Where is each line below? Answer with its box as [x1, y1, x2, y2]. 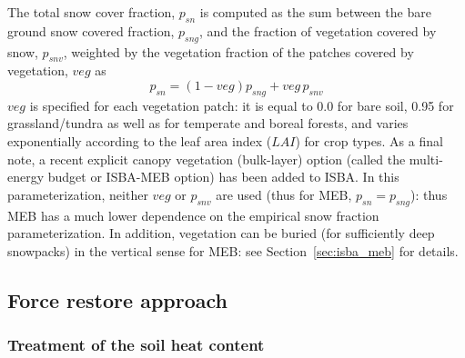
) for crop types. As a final [295, 131, 443, 150]
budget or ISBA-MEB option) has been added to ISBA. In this [47, 167, 399, 186]
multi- [409, 149, 443, 168]
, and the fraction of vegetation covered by [199, 21, 437, 40]
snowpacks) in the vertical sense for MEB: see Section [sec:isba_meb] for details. [7, 241, 459, 260]
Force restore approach [7, 285, 227, 313]
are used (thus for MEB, [216, 184, 352, 204]
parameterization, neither [7, 184, 148, 204]
